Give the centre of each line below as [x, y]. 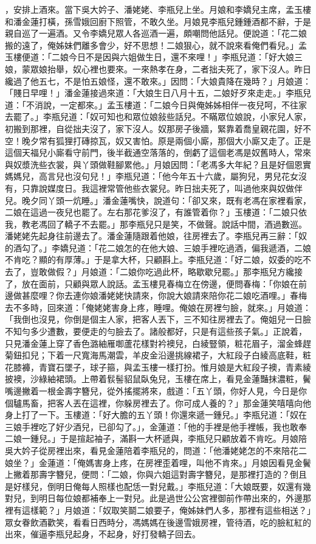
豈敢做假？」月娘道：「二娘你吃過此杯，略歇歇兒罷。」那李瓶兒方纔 [162, 272]
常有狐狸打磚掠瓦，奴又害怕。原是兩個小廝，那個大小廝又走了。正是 [175, 140]
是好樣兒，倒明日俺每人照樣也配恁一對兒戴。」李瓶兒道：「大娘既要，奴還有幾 [158, 486]
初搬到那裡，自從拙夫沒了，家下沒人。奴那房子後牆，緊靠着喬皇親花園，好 [154, 128]
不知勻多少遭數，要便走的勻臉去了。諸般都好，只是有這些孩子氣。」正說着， [156, 331]
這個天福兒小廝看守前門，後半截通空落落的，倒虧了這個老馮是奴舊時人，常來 [158, 152]
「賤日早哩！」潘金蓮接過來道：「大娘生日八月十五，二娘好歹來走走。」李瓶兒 [158, 93]
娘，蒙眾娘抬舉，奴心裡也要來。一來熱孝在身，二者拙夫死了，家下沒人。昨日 [158, 68]
